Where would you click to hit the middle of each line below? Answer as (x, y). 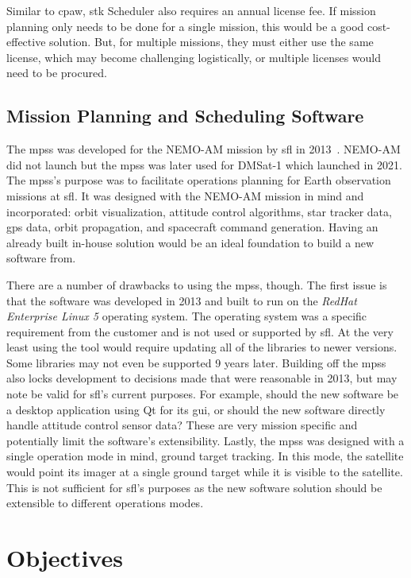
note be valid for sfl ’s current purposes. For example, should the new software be (203, 394)
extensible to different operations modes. (105, 503)
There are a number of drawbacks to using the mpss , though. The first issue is (197, 284)
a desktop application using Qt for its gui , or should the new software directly (196, 409)
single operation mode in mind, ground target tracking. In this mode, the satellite (205, 456)
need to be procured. (57, 73)
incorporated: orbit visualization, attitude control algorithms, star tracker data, (199, 211)
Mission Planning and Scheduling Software (185, 116)
